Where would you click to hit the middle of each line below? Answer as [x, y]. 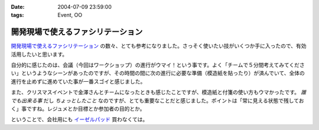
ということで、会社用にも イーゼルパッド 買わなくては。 [79, 119]
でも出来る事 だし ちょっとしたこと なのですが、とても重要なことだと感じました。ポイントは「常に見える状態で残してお [157, 101]
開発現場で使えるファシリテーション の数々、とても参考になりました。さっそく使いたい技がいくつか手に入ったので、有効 [159, 46]
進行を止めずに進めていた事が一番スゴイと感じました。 [78, 81]
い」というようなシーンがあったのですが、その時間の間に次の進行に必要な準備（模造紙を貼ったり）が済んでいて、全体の [158, 73]
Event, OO [70, 15]
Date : [18, 7]
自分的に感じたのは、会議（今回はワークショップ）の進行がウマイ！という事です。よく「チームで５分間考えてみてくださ [158, 65]
